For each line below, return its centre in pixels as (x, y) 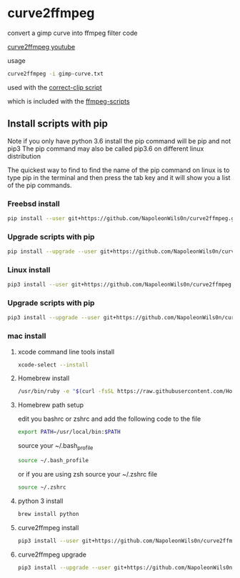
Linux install (29, 269)
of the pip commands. (40, 185)
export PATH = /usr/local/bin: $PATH (69, 432)
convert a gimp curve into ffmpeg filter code (72, 33)
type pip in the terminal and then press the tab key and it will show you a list (119, 177)
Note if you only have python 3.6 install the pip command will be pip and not (119, 141)
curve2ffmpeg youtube (41, 46)
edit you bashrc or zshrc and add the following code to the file (109, 419)
